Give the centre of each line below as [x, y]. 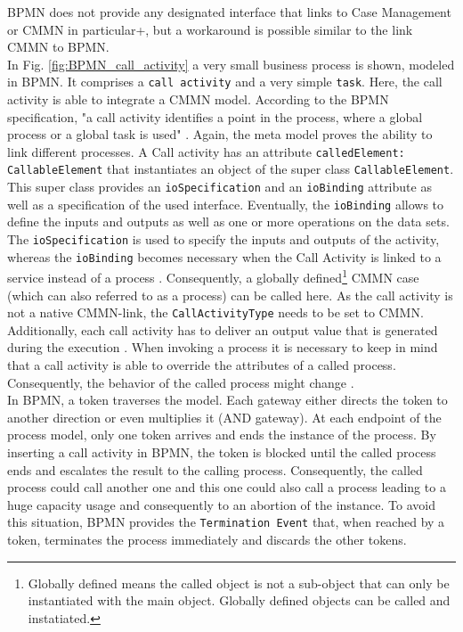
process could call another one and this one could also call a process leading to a [227, 487]
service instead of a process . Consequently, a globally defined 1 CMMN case [213, 276]
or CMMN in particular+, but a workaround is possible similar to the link [210, 29]
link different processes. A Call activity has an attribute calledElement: [206, 151]
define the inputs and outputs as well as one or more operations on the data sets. [228, 222]
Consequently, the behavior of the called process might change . [181, 382]
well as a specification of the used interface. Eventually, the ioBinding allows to [226, 204]
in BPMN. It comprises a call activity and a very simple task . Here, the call [225, 82]
